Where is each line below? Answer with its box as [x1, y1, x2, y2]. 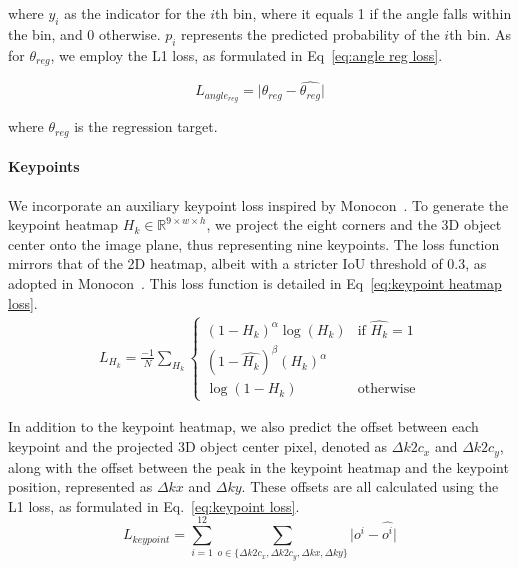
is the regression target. [74, 116, 218, 137]
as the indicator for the [64, 3, 206, 23]
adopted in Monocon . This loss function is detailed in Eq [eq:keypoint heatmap [8, 272, 502, 293]
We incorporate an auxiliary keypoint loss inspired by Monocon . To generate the [8, 194, 509, 215]
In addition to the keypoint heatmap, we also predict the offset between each [8, 416, 479, 437]
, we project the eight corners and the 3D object [206, 214, 502, 235]
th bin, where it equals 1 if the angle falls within [215, 3, 512, 23]
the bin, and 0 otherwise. [8, 23, 161, 44]
